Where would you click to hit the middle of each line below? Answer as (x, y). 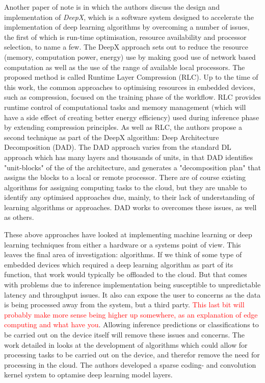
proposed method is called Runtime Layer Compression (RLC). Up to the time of (131, 77)
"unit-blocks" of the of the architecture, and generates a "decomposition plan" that (132, 167)
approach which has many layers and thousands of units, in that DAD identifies (129, 157)
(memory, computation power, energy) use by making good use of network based (130, 57)
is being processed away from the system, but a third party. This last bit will (124, 305)
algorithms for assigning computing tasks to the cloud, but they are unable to (126, 187)
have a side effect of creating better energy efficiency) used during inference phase (132, 117)
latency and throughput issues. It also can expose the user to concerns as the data (132, 294)
